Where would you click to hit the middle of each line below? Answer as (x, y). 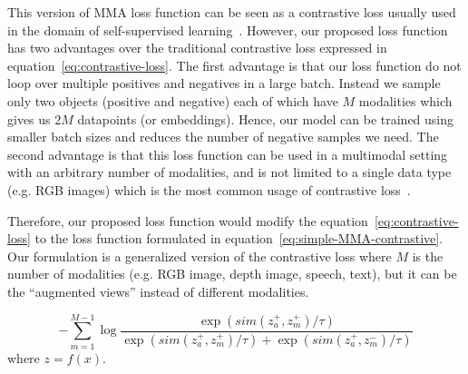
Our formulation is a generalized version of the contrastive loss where (200, 256)
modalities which (405, 100)
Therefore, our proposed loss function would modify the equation (188, 220)
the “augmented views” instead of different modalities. (158, 291)
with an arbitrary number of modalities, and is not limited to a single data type (229, 172)
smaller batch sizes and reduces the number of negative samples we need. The (223, 137)
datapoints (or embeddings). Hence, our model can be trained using (266, 118)
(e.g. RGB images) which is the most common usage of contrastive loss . (209, 189)
